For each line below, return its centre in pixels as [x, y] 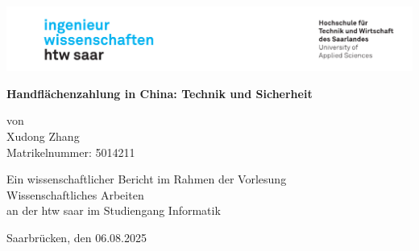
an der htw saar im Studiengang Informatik [114, 210]
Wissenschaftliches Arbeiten [75, 194]
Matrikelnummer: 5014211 [71, 152]
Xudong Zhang [43, 136]
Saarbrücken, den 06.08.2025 [77, 237]
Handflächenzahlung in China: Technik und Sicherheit [160, 93]
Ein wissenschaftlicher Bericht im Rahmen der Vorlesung [147, 179]
